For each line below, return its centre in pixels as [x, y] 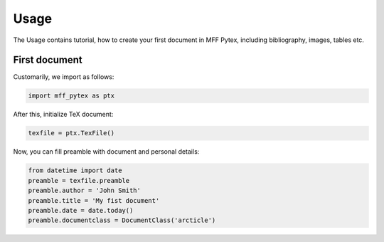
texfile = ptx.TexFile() [71, 133]
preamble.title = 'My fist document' [94, 200]
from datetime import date [75, 170]
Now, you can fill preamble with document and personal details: [106, 152]
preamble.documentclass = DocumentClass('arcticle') [122, 220]
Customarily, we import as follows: [64, 77]
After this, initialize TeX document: [63, 115]
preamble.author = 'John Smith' [85, 191]
